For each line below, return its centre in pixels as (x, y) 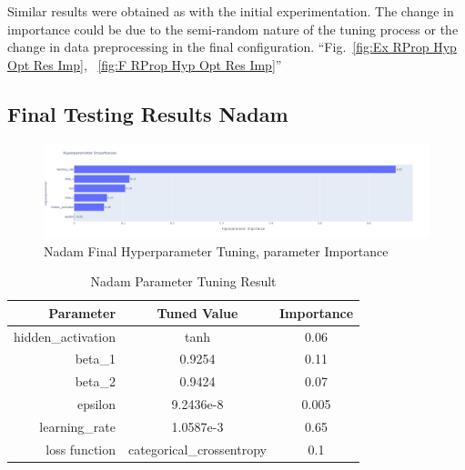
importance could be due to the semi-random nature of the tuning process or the (233, 29)
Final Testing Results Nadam (148, 113)
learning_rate (78, 427)
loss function (81, 449)
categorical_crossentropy (197, 449)
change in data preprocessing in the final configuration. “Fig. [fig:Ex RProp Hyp (232, 47)
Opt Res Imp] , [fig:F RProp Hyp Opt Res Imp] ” (145, 64)
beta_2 (96, 381)
